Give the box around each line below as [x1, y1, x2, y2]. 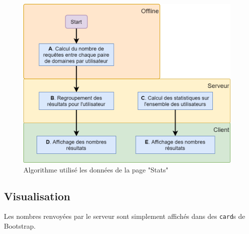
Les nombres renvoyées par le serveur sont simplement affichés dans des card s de [4, 211, 246, 221]
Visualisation [4, 188, 70, 203]
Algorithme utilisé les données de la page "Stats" [23, 164, 168, 174]
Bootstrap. [4, 221, 36, 231]
